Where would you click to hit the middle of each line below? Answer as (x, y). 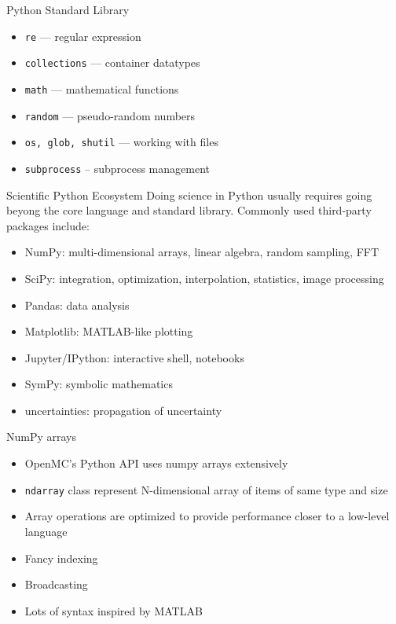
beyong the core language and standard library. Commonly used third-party (189, 210)
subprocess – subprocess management (117, 168)
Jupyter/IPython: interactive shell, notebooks (134, 357)
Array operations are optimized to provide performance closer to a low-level (207, 516)
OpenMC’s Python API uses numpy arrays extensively (156, 463)
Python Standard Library (68, 9)
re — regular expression (83, 36)
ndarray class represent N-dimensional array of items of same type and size (206, 489)
